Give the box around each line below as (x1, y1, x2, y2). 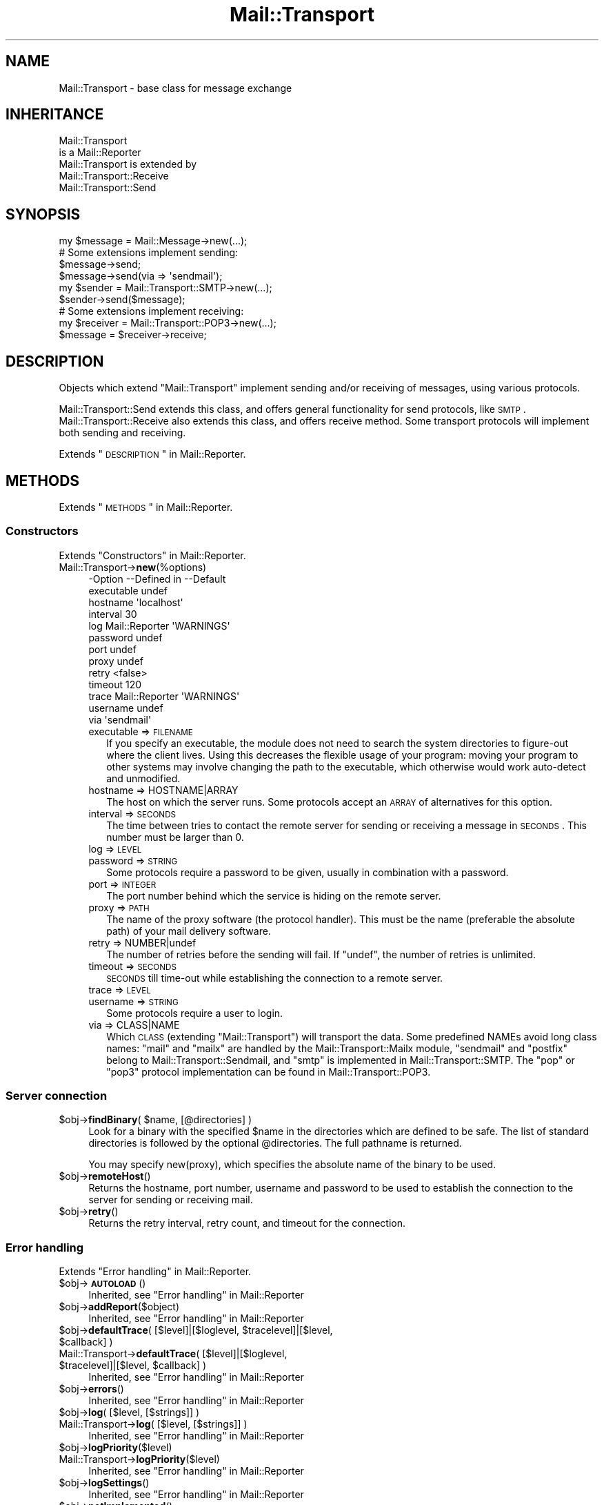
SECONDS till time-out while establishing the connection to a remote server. (106, 971, 443, 984)
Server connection (6, 1089, 108, 1103)
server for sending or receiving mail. (88, 1194, 253, 1206)
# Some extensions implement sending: (59, 246, 239, 259)
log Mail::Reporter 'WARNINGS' (88, 619, 230, 632)
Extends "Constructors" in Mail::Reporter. (59, 549, 246, 561)
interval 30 (88, 608, 137, 620)
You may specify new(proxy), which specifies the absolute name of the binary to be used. (88, 1158, 496, 1171)
